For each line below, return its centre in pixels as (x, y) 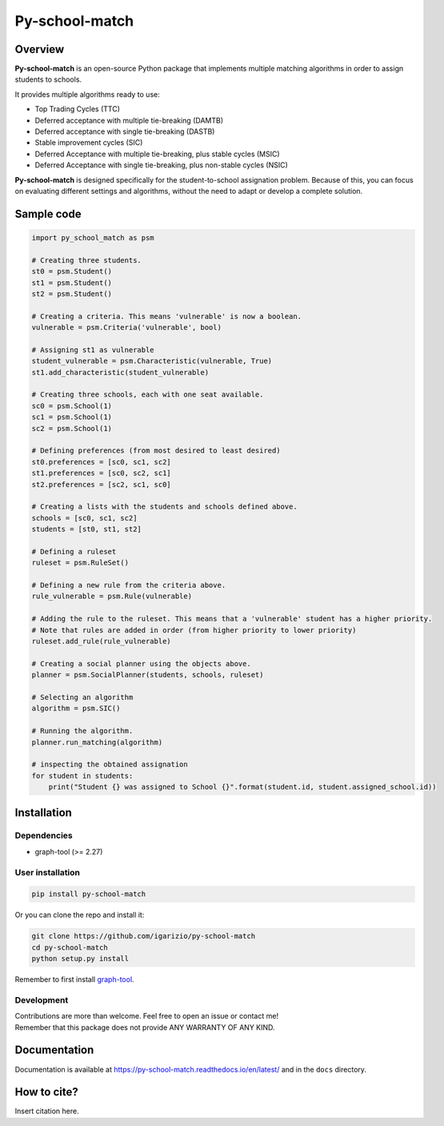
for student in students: (82, 776)
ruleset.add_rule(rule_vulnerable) (101, 641)
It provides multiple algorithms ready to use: (87, 94)
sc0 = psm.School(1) (72, 406)
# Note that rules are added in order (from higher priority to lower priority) (194, 630)
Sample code (48, 213)
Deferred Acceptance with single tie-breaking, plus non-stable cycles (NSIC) (161, 165)
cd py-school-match (70, 947)
